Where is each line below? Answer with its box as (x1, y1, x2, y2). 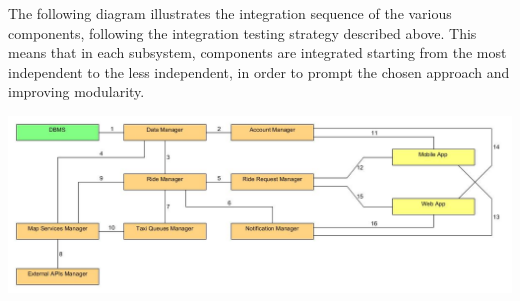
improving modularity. (8, 81, 145, 102)
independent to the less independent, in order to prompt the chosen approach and (8, 61, 510, 82)
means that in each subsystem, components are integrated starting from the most (8, 42, 507, 63)
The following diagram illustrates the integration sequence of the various (8, 3, 452, 23)
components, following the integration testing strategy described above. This (8, 22, 477, 43)
